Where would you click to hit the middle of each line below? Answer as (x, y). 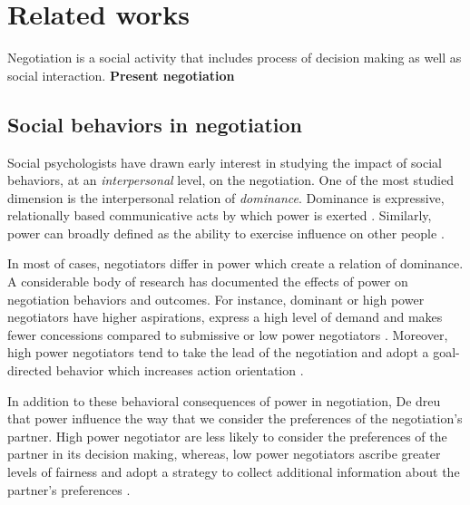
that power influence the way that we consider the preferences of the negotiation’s (235, 418)
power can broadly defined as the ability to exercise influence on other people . (226, 233)
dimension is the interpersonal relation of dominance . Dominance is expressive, (226, 197)
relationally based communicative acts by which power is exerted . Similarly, (220, 215)
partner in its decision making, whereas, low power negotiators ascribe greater (224, 454)
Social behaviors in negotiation (155, 124)
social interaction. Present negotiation (121, 75)
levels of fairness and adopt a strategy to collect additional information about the (234, 472)
